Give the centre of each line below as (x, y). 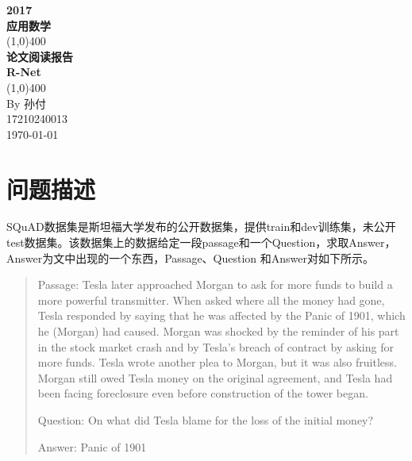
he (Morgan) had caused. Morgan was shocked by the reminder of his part (218, 331)
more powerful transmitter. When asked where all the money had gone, (211, 300)
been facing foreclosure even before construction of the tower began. (203, 393)
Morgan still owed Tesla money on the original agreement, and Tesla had (215, 377)
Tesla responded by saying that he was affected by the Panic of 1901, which (221, 315)
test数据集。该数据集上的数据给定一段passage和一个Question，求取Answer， (201, 242)
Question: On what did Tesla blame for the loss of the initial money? (206, 420)
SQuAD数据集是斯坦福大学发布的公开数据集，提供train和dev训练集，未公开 (201, 227)
